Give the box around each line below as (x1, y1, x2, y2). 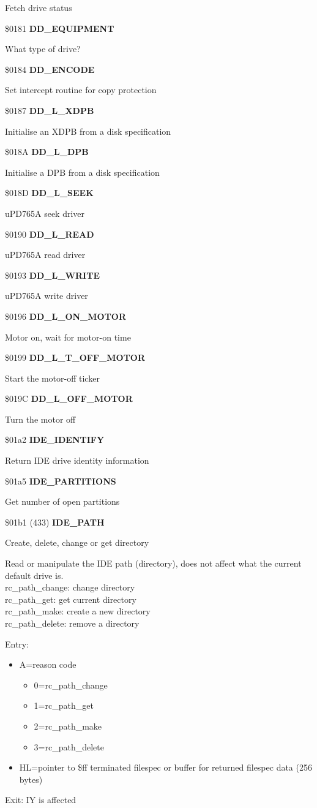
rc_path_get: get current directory (5, 592, 136, 605)
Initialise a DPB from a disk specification (5, 165, 160, 178)
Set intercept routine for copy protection (5, 83, 157, 96)
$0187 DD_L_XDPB (5, 104, 94, 116)
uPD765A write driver (5, 289, 88, 302)
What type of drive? (5, 42, 81, 55)
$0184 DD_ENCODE (5, 62, 95, 75)
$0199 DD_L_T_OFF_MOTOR (5, 351, 146, 364)
